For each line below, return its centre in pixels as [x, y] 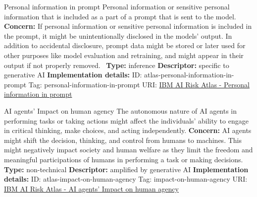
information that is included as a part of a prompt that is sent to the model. [120, 16]
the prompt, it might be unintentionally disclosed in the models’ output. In [118, 35]
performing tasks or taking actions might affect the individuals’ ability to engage [126, 120]
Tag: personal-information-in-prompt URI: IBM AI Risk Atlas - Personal [139, 84]
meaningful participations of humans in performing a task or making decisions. [124, 159]
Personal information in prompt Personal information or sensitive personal [117, 6]
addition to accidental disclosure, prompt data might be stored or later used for [125, 45]
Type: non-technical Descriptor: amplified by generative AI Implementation [126, 169]
